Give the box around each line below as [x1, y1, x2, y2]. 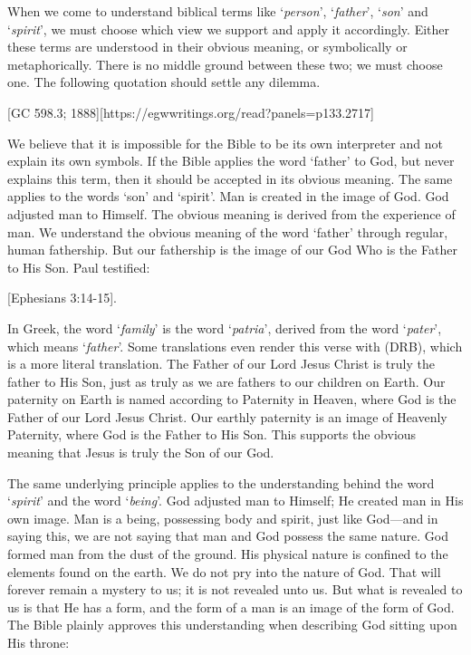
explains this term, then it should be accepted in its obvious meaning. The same [7, 169, 453, 188]
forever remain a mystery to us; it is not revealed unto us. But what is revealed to [7, 580, 463, 599]
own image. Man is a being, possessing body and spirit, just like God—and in [7, 508, 438, 527]
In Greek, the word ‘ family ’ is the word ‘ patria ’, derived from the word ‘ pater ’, [7, 318, 442, 337]
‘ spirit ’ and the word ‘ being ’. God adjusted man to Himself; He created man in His [7, 491, 464, 510]
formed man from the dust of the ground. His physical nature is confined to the [7, 544, 448, 563]
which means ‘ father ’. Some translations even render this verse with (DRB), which [7, 336, 463, 355]
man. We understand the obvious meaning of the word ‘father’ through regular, [7, 222, 448, 241]
